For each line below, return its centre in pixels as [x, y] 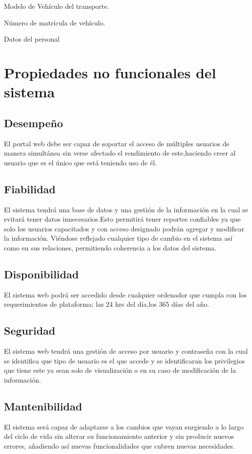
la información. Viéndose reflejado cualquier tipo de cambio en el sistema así [118, 238]
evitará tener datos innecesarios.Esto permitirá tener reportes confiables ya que [122, 219]
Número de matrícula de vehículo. [55, 22]
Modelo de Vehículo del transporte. [57, 6]
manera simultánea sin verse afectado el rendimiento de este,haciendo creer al [120, 153]
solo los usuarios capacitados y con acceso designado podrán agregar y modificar [124, 228]
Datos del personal [32, 39]
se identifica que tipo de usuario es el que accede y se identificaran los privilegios [125, 360]
